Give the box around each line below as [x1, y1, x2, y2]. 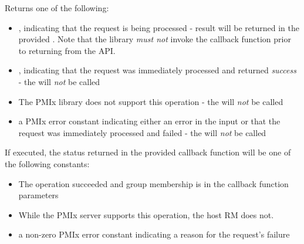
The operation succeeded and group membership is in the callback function [18, 177, 289, 189]
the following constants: [5, 157, 90, 170]
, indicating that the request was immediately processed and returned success [18, 64, 296, 76]
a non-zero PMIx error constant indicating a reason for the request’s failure [18, 228, 290, 240]
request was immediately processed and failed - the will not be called [18, 126, 266, 138]
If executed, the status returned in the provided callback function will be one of [5, 146, 291, 158]
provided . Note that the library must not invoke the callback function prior [18, 33, 291, 45]
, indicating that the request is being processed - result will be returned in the [18, 21, 299, 33]
